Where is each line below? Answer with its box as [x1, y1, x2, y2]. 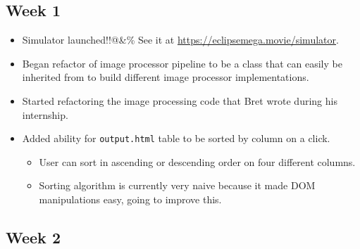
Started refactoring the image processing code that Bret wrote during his [22, 93, 337, 108]
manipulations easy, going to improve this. [39, 192, 222, 207]
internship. [22, 107, 68, 122]
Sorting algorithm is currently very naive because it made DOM [39, 178, 316, 193]
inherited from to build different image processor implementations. [22, 70, 309, 84]
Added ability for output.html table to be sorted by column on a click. [22, 131, 330, 146]
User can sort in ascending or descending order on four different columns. [39, 154, 356, 169]
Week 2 [6, 226, 61, 248]
